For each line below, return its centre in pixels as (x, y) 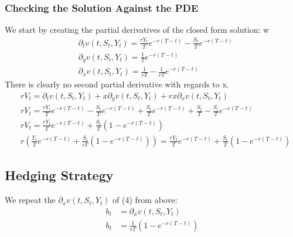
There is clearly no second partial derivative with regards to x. (117, 84)
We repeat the (30, 200)
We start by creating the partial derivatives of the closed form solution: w (137, 30)
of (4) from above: (145, 200)
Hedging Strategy (59, 175)
